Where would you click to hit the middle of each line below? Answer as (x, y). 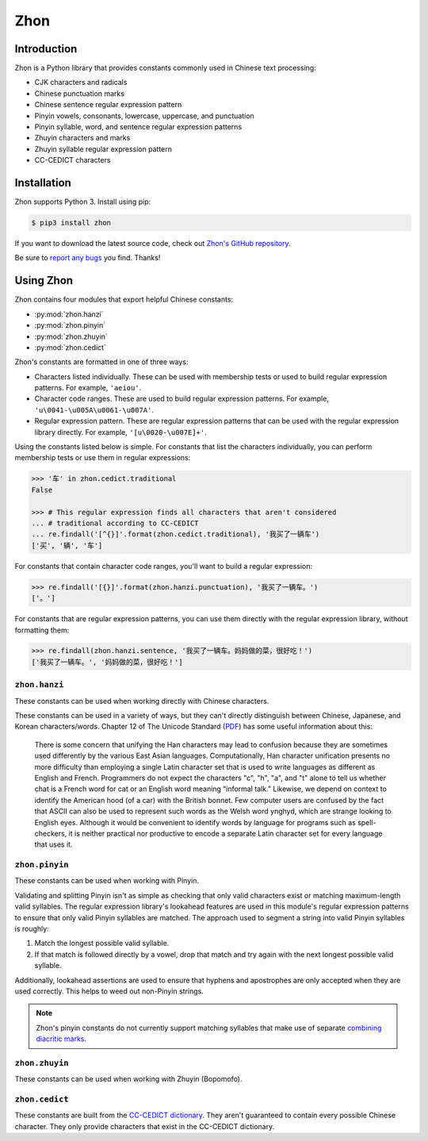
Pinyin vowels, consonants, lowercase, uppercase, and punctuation (145, 116)
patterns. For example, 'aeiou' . (88, 388)
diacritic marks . (61, 1039)
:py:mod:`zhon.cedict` (70, 347)
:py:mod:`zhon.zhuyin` (71, 336)
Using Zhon (44, 280)
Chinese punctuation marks (79, 93)
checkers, (51, 833)
